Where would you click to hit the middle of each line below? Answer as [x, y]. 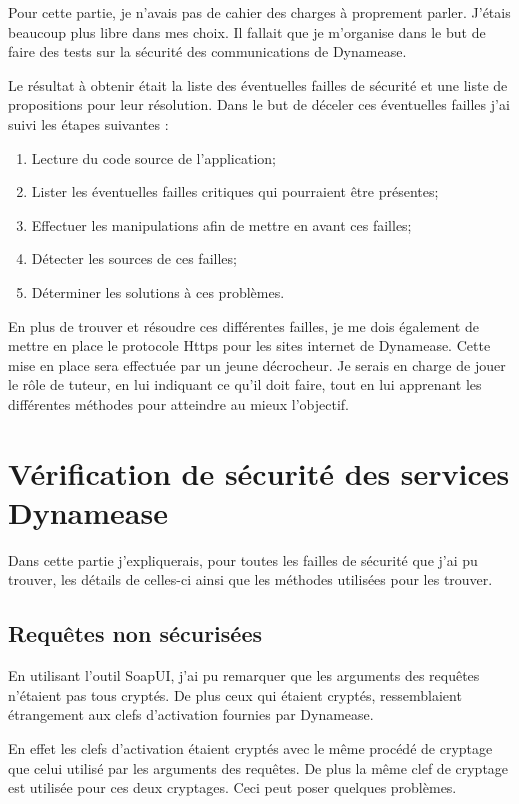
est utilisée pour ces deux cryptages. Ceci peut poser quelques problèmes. [232, 787]
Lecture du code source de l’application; [153, 157]
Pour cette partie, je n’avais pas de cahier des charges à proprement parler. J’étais [259, 12]
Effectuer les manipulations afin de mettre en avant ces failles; [221, 224]
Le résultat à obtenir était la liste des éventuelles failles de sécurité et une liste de [258, 84]
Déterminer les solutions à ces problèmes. [158, 291]
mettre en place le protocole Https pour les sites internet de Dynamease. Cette [249, 345]
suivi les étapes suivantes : [88, 123]
